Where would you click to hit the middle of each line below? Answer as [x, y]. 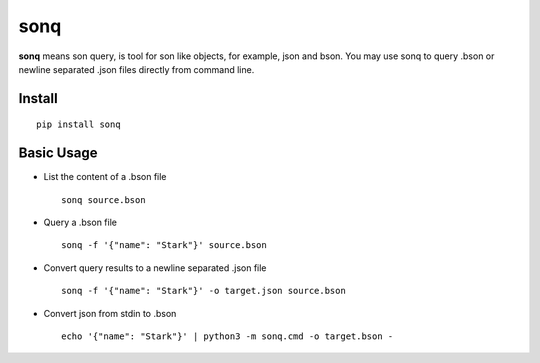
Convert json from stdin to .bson [110, 313]
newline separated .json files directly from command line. [136, 69]
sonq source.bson [103, 199]
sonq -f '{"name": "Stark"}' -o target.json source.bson [204, 291]
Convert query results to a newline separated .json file [155, 267]
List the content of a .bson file [105, 177]
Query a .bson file [80, 222]
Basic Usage [58, 153]
